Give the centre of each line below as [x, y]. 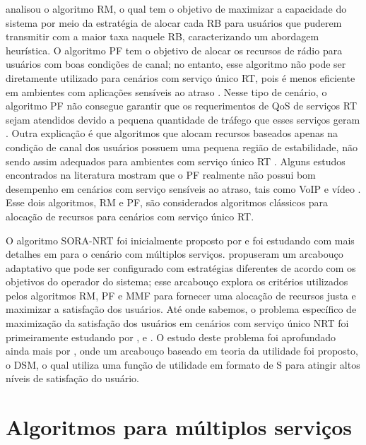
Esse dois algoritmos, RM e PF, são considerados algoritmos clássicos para [167, 202]
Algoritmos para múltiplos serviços [179, 427]
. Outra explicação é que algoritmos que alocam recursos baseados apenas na [172, 133]
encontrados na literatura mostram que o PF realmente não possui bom [161, 175]
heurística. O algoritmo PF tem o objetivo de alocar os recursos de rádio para [174, 50]
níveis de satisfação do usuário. [72, 378]
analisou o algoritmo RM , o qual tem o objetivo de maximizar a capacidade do [176, 8]
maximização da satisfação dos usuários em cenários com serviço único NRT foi [177, 323]
